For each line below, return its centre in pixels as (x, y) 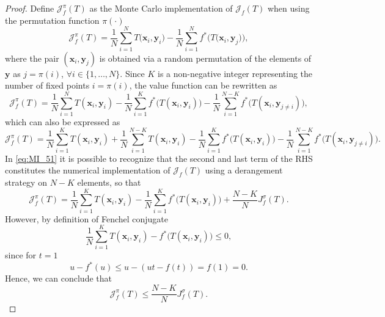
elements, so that (109, 182)
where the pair (32, 58)
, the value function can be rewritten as (203, 85)
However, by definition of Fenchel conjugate (87, 218)
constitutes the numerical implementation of (88, 170)
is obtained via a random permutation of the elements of (205, 58)
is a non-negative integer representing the (235, 73)
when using (288, 8)
